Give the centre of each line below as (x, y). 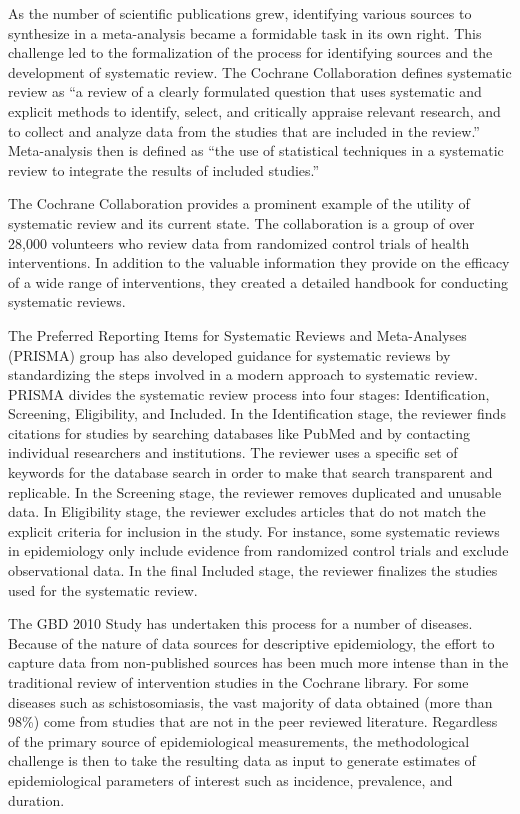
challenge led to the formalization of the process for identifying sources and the (250, 52)
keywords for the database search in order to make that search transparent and (250, 472)
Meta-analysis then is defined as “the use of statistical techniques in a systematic (256, 150)
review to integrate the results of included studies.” (164, 169)
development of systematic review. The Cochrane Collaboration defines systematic (260, 71)
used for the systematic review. (103, 589)
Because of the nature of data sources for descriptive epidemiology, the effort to (251, 642)
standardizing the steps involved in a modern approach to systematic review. (243, 374)
